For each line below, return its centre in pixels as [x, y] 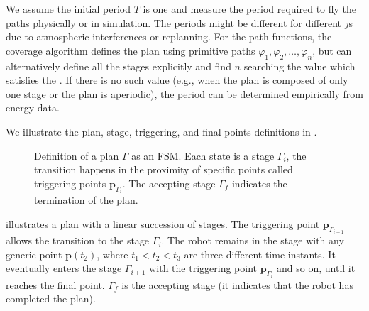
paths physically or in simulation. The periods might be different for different [174, 22]
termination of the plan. [86, 200]
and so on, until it [316, 268]
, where [112, 254]
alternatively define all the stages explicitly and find [119, 66]
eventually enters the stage [64, 268]
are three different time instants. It [260, 254]
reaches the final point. [55, 284]
